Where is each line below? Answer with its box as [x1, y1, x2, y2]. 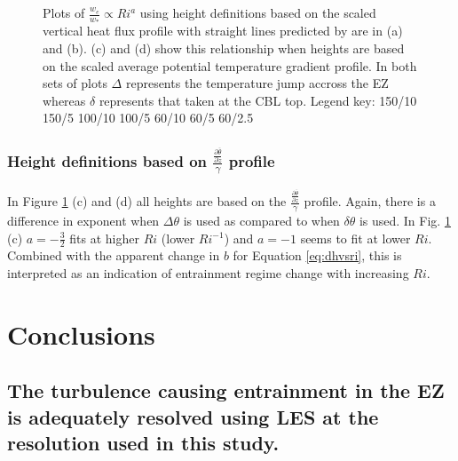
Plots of [43, 4, 85, 21]
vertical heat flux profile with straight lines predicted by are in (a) [43, 21, 403, 40]
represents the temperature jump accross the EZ [125, 74, 389, 92]
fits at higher [69, 228, 139, 247]
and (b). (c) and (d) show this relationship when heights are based [43, 39, 405, 58]
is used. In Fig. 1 [359, 211, 451, 229]
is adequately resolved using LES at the [7, 402, 379, 430]
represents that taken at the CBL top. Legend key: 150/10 [99, 91, 417, 109]
